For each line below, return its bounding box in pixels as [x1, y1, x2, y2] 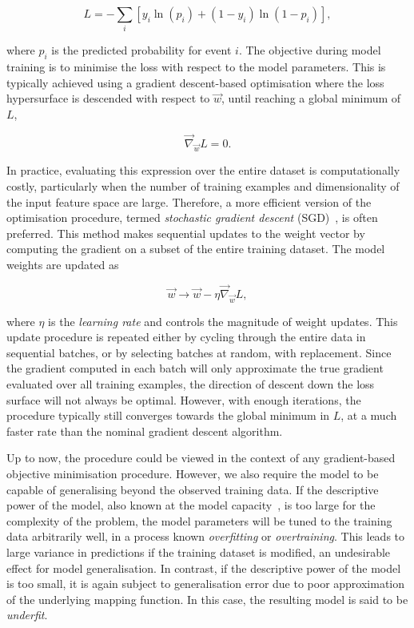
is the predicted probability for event [51, 42, 232, 58]
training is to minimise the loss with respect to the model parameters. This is [6, 58, 386, 75]
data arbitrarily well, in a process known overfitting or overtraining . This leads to [6, 528, 405, 545]
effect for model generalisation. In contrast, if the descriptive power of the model [6, 559, 401, 576]
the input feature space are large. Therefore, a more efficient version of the [6, 193, 372, 210]
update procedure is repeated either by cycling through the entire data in [6, 328, 366, 345]
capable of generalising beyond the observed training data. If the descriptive [6, 481, 379, 497]
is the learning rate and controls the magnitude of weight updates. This [48, 312, 398, 329]
